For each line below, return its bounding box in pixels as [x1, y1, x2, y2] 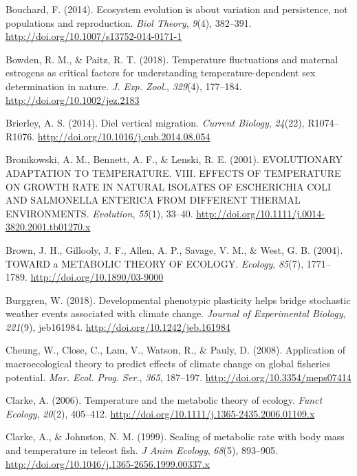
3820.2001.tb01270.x [6, 219, 91, 234]
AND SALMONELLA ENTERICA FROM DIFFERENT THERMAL [6, 193, 301, 207]
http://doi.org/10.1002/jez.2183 [6, 92, 140, 107]
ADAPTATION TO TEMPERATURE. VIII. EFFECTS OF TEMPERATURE [6, 165, 341, 180]
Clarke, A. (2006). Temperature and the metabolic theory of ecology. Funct [6, 393, 323, 407]
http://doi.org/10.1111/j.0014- [196, 206, 325, 220]
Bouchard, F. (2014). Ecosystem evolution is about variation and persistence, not [6, 2, 348, 16]
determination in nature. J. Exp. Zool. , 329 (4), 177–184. [6, 78, 242, 93]
